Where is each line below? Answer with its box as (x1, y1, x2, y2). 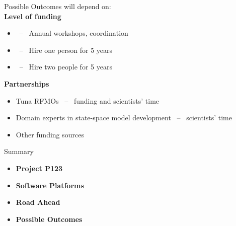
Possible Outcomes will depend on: (4, 1, 111, 11)
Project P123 (16, 163, 63, 173)
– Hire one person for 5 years (19, 44, 113, 55)
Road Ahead (16, 197, 60, 207)
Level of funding (4, 11, 61, 21)
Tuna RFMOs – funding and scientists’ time (16, 95, 160, 106)
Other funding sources (16, 129, 84, 139)
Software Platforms (16, 180, 84, 190)
